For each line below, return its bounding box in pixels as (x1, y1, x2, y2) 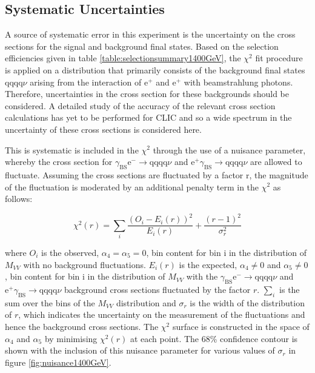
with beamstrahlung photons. (184, 75, 293, 88)
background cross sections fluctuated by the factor (64, 283, 251, 295)
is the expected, (179, 258, 237, 271)
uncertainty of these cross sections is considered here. (5, 123, 202, 135)
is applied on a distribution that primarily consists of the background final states (5, 63, 305, 76)
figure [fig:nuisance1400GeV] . (5, 355, 111, 368)
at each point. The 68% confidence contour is (130, 332, 298, 344)
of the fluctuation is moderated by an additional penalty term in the (5, 180, 259, 193)
